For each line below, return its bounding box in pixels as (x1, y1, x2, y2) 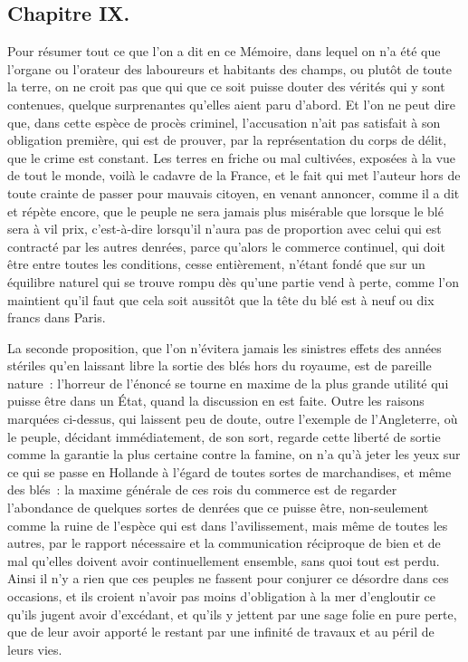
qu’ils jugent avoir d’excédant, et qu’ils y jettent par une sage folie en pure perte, (7, 604, 457, 623)
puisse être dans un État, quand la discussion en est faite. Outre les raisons (7, 391, 425, 410)
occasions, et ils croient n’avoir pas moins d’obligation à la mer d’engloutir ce (7, 587, 436, 606)
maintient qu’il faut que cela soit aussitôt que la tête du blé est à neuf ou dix (7, 290, 435, 309)
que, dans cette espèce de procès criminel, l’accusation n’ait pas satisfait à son (7, 112, 441, 131)
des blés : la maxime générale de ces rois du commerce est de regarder (7, 480, 397, 499)
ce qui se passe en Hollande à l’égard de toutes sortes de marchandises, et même (7, 462, 452, 481)
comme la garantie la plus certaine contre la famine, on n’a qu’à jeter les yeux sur (7, 445, 461, 464)
